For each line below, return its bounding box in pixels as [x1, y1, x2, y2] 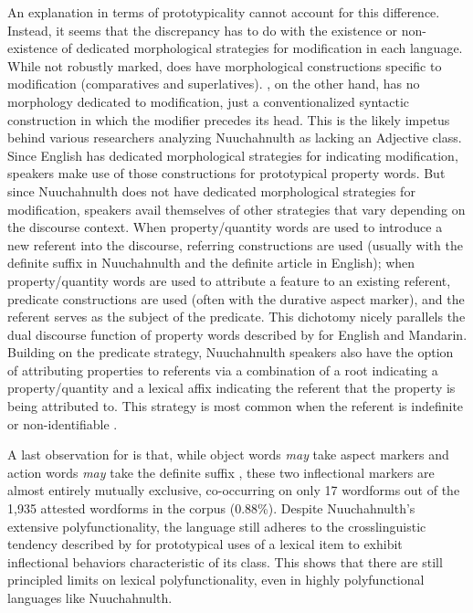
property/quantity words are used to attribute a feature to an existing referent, [7, 270, 451, 290]
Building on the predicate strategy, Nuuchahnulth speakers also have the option [7, 343, 454, 362]
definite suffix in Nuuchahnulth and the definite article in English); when [7, 253, 415, 272]
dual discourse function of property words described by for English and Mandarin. [7, 324, 468, 343]
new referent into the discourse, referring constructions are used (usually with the [7, 235, 463, 254]
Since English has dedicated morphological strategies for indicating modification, [7, 145, 458, 164]
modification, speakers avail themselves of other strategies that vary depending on [7, 199, 466, 218]
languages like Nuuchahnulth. [7, 588, 173, 607]
